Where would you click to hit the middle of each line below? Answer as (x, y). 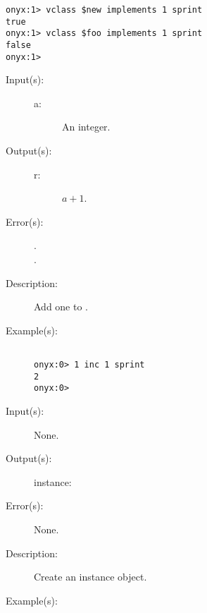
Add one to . (61, 306)
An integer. (86, 127)
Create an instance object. (90, 577)
